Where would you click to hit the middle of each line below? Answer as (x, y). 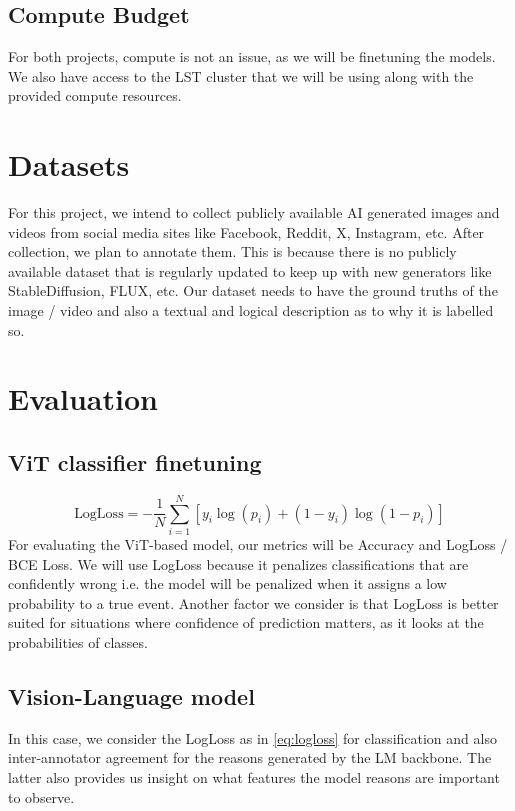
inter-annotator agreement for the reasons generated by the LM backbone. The (250, 757)
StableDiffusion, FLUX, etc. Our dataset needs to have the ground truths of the (253, 290)
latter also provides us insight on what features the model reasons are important (254, 776)
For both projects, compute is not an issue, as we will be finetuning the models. (252, 56)
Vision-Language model (131, 695)
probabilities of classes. (78, 641)
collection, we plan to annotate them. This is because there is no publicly (232, 251)
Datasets (69, 164)
